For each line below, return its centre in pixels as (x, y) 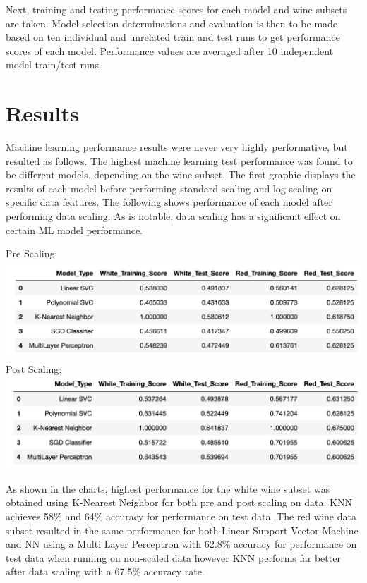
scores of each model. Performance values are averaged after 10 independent (170, 50)
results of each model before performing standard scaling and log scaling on (169, 188)
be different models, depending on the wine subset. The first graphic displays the (181, 174)
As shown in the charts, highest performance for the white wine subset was (168, 488)
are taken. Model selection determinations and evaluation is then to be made (172, 23)
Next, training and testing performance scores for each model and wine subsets (176, 9)
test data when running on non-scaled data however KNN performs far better (173, 557)
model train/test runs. (54, 65)
